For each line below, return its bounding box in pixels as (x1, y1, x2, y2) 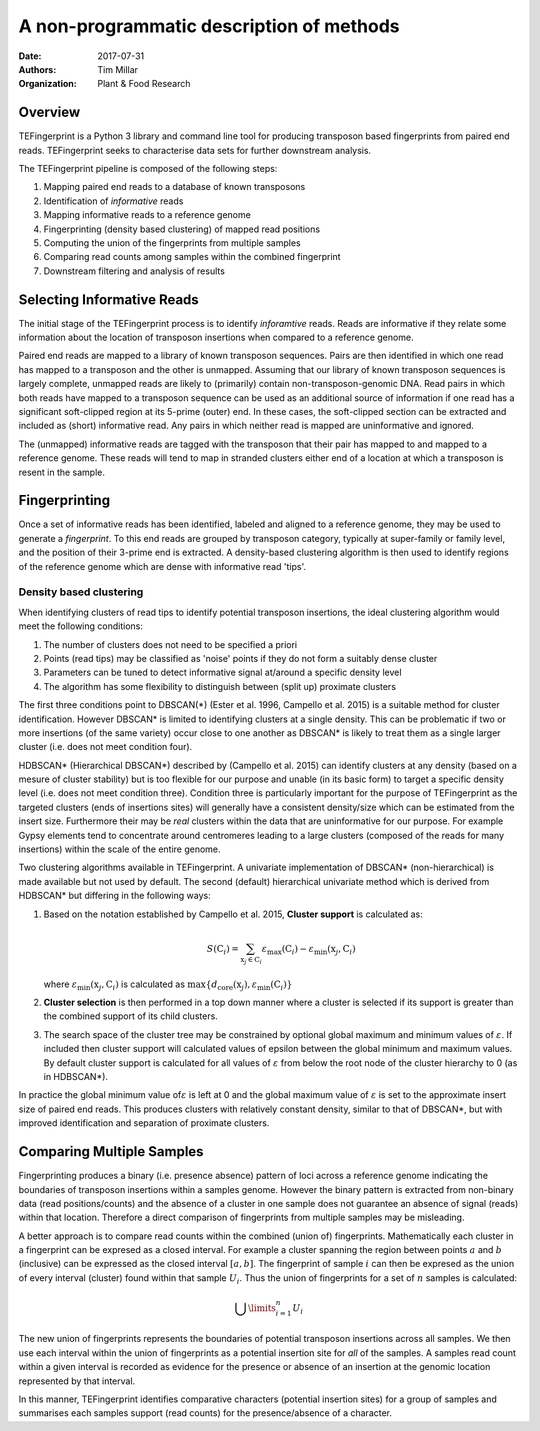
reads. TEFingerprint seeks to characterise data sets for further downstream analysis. (18, 144, 372, 156)
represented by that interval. (18, 1375, 136, 1387)
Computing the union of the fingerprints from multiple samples (43, 236, 301, 249)
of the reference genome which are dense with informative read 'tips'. (18, 560, 307, 572)
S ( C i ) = (206, 943, 239, 957)
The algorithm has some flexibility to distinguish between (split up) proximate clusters (43, 680, 397, 692)
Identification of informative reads (43, 195, 184, 207)
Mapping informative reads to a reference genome (43, 209, 252, 221)
